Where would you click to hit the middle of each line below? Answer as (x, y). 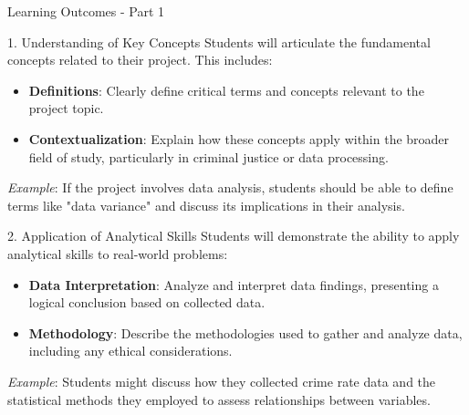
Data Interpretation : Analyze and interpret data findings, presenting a (234, 284)
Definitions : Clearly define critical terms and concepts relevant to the (226, 90)
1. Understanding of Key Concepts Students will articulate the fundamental (219, 41)
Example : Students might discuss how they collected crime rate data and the (222, 381)
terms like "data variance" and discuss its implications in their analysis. (206, 205)
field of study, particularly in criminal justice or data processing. (208, 156)
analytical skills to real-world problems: (118, 253)
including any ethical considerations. (130, 351)
